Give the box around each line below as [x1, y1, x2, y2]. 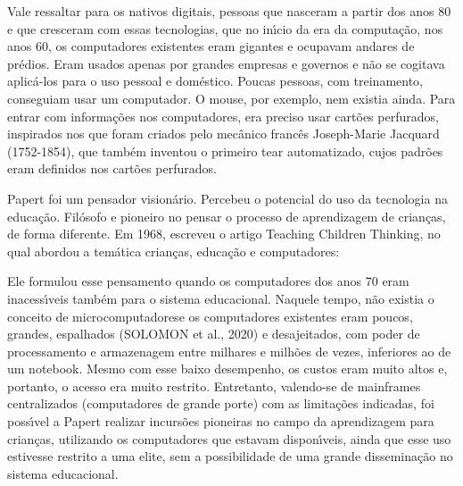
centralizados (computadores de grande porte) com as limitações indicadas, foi [7, 394, 434, 413]
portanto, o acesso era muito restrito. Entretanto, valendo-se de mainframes [7, 376, 421, 395]
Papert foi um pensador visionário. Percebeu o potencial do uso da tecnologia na [7, 189, 448, 207]
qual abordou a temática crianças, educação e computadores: [7, 241, 340, 260]
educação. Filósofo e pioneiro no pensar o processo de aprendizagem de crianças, [7, 206, 446, 225]
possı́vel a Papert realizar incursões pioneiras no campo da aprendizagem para [7, 412, 434, 431]
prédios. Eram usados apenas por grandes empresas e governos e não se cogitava [7, 54, 445, 72]
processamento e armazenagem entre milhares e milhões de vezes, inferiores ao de [7, 341, 451, 360]
